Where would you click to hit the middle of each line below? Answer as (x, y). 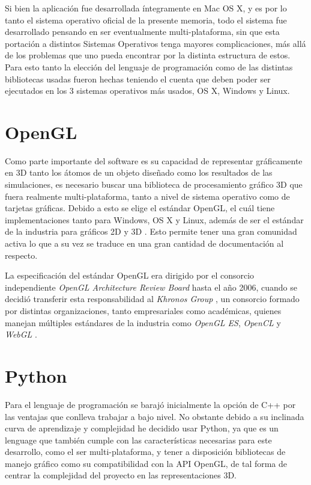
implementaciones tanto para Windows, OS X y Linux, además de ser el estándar (154, 219)
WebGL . (21, 334)
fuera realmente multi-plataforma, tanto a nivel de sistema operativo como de (147, 196)
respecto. (21, 255)
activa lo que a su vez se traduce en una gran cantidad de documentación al (144, 243)
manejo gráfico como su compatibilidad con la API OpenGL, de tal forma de (146, 463)
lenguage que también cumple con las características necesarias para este (138, 440)
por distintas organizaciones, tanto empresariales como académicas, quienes (143, 310)
